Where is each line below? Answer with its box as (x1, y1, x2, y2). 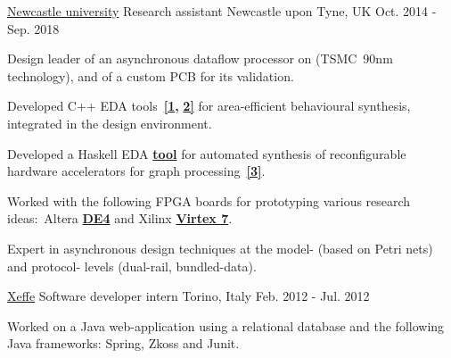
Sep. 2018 (7, 19, 60, 37)
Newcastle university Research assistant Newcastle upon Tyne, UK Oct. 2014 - (7, 2, 437, 20)
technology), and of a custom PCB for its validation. (7, 66, 294, 85)
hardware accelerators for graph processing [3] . (7, 162, 266, 180)
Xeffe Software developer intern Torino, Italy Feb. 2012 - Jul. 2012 (7, 287, 370, 305)
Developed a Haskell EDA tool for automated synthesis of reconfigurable (7, 144, 406, 162)
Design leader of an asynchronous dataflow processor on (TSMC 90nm (7, 49, 393, 68)
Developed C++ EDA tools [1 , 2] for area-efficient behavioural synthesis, (7, 96, 411, 115)
